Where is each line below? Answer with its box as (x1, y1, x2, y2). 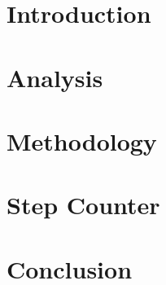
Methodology (7, 124, 157, 157)
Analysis (7, 60, 103, 94)
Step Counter (7, 188, 160, 221)
